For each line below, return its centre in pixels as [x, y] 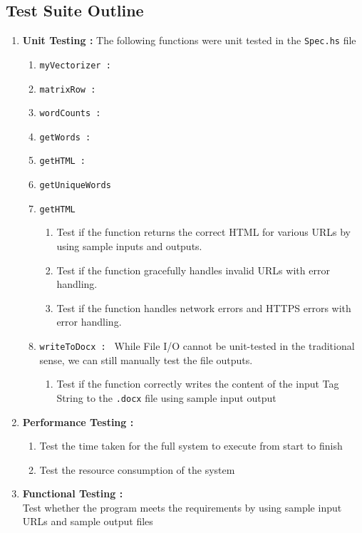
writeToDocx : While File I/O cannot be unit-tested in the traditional [197, 346]
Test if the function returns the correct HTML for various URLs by [203, 232]
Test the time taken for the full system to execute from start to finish [191, 446]
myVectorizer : [75, 65]
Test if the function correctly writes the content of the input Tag [198, 384]
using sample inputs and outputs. [129, 246]
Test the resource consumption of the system [137, 469]
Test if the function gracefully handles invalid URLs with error [193, 270]
